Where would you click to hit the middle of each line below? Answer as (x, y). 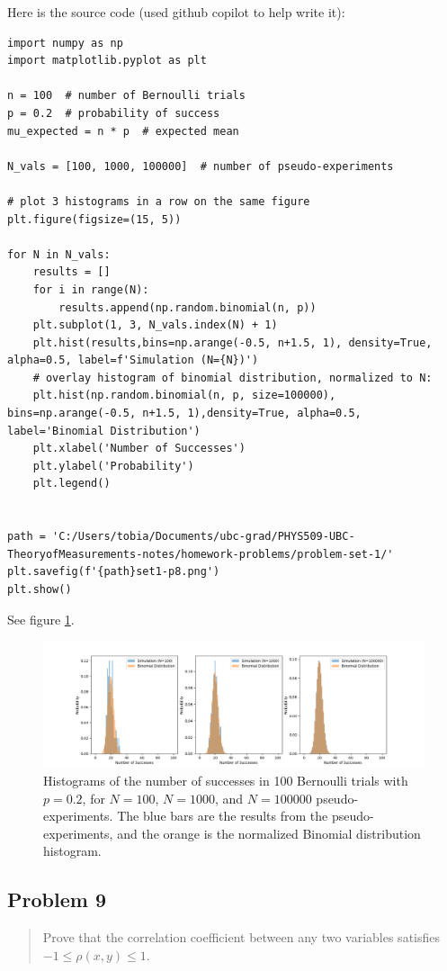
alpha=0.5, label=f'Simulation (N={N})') (133, 360)
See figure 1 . (41, 619)
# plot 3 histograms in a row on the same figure (159, 201)
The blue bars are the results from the (223, 816)
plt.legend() (72, 484)
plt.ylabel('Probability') (113, 466)
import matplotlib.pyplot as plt (107, 61)
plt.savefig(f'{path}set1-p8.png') (114, 572)
